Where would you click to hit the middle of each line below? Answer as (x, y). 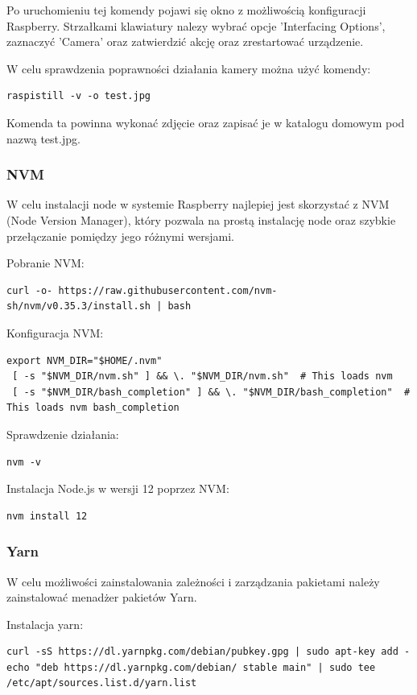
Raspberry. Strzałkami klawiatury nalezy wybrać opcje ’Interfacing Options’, (196, 25)
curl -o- (30, 290)
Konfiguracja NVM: (55, 332)
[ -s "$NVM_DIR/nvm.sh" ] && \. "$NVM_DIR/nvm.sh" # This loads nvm (202, 376)
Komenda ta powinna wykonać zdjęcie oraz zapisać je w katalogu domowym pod (206, 122)
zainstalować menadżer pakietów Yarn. (102, 597)
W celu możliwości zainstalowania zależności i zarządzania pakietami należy (193, 581)
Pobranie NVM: (45, 263)
